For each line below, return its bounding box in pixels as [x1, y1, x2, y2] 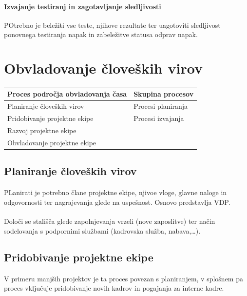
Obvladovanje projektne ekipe [7, 137, 96, 147]
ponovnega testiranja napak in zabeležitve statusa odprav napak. [4, 29, 198, 39]
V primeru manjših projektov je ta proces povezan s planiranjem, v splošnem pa [4, 273, 243, 283]
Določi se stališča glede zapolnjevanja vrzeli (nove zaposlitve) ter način [4, 216, 215, 226]
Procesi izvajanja [133, 113, 184, 123]
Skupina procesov [133, 88, 194, 99]
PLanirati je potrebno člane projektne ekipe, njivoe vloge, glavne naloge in [4, 187, 227, 197]
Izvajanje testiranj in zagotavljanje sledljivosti [4, 1, 161, 11]
